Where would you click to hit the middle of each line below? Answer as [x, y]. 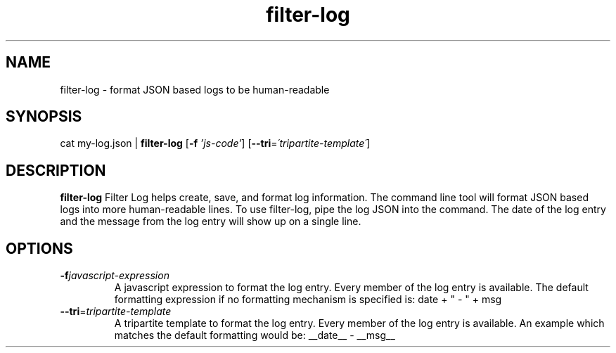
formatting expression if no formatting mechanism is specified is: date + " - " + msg [308, 300]
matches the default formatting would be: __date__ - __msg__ [255, 335]
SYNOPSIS [44, 117]
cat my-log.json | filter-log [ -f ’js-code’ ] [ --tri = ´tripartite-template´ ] [215, 143]
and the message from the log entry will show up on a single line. [211, 222]
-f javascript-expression [115, 276]
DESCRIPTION [56, 170]
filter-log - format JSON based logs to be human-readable [195, 89]
